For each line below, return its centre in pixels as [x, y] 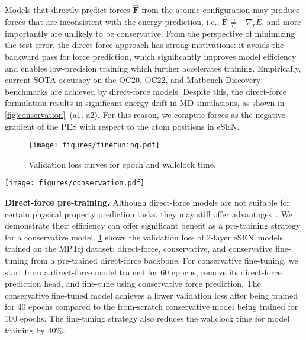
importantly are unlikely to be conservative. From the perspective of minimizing [150, 33]
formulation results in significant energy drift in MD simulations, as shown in [145, 103]
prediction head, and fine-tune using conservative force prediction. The [133, 283]
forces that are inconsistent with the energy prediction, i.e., [112, 22]
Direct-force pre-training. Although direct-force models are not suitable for [147, 202]
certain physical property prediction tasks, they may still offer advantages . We [149, 214]
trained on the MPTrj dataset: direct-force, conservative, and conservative [139, 248]
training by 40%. [35, 330]
